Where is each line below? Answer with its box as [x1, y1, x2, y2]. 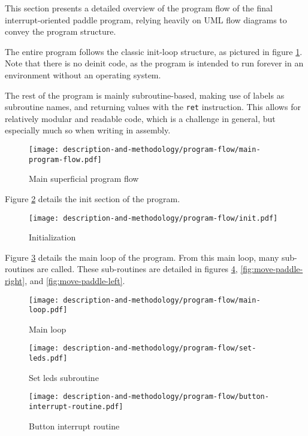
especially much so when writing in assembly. [5, 124, 171, 136]
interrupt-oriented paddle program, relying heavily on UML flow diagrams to [5, 13, 287, 26]
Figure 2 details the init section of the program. [5, 192, 180, 205]
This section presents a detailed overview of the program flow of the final [5, 2, 273, 14]
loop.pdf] [29, 306, 68, 315]
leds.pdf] [29, 354, 68, 363]
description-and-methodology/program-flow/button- [63, 392, 269, 401]
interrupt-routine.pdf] [29, 403, 123, 411]
